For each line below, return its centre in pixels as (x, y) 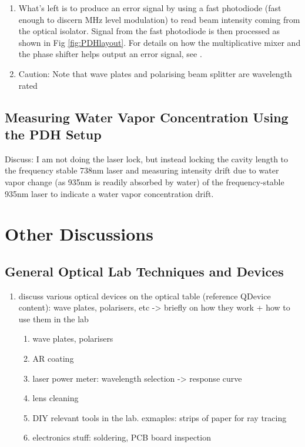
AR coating (53, 358)
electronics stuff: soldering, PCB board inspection (122, 437)
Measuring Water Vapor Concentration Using (147, 117)
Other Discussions (79, 234)
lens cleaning (56, 398)
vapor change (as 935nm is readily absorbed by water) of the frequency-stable (145, 181)
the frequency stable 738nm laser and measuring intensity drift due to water (142, 170)
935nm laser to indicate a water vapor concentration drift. (109, 193)
